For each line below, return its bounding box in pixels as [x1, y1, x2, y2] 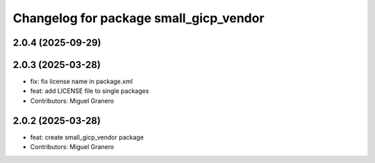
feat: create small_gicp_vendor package [30, 132, 144, 141]
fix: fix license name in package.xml [30, 77, 133, 86]
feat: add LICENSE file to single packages [30, 87, 149, 95]
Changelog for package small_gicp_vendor [12, 10, 265, 26]
